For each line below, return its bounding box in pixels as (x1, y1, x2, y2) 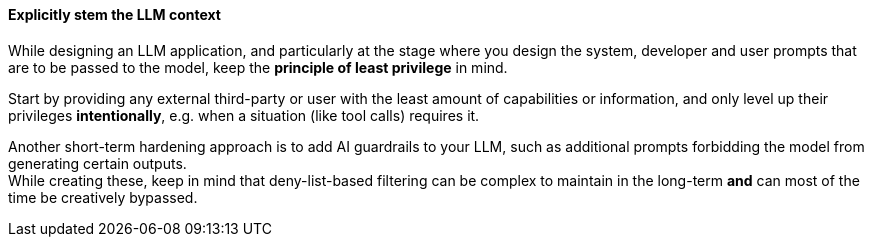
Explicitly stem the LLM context (8, 6, 221, 23)
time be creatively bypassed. (8, 188, 198, 206)
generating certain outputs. (8, 154, 187, 172)
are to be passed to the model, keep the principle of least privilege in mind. (8, 58, 508, 76)
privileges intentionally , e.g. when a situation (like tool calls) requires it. (8, 106, 480, 124)
